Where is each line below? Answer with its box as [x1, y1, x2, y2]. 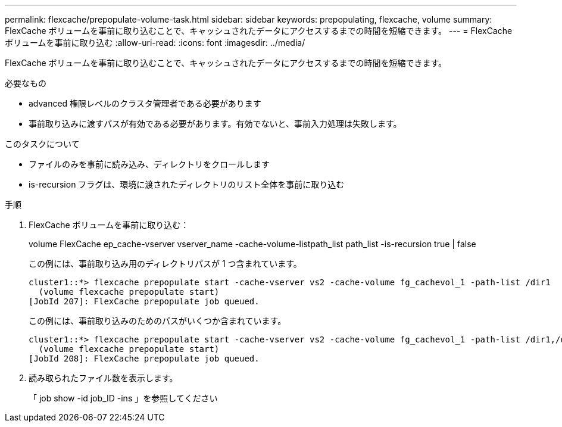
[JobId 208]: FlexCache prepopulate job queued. [29, 354, 260, 363]
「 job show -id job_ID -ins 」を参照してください [29, 393, 218, 403]
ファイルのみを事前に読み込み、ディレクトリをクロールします [29, 159, 270, 169]
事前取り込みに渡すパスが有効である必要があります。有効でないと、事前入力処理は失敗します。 [29, 119, 402, 129]
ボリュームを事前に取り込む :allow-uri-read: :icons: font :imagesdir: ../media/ [5, 38, 305, 48]
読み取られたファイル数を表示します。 [29, 373, 178, 383]
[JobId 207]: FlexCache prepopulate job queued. [29, 297, 260, 306]
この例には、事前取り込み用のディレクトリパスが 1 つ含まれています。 [29, 258, 302, 269]
